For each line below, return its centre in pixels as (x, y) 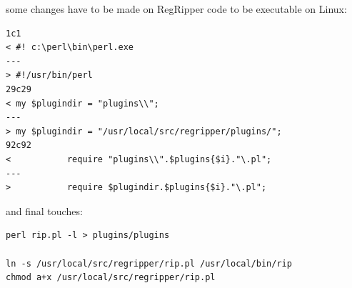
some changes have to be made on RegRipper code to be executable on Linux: (176, 9)
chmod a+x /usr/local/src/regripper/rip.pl (111, 278)
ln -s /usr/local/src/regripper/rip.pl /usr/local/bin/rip (149, 263)
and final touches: (44, 210)
